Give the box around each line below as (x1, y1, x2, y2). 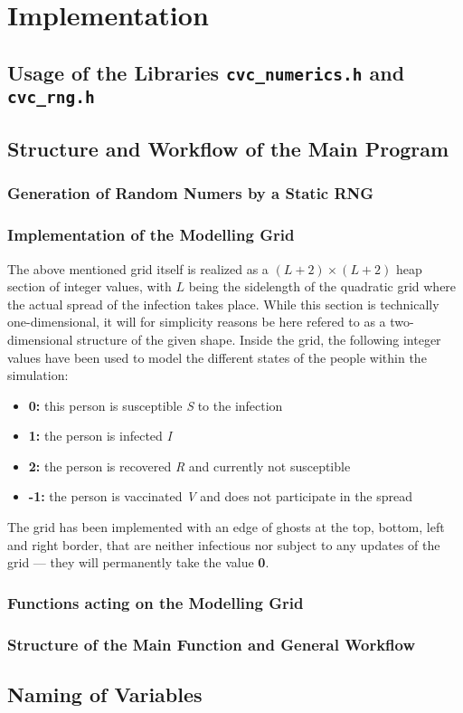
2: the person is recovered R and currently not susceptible (28, 456, 351, 475)
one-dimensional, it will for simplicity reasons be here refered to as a (7, 312, 386, 331)
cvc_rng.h (7, 87, 95, 107)
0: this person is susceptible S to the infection (28, 395, 283, 414)
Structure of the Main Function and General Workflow (7, 632, 416, 655)
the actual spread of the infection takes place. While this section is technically (7, 294, 439, 313)
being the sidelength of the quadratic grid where (188, 277, 457, 296)
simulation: (7, 366, 69, 385)
